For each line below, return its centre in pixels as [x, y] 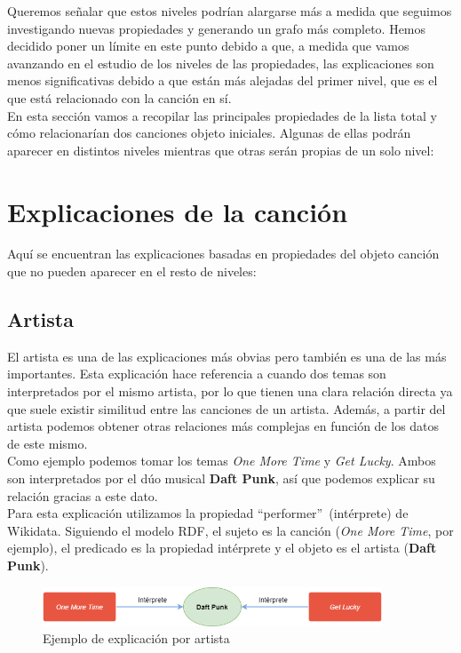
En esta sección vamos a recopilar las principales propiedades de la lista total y [222, 115]
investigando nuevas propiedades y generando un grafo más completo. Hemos [217, 28]
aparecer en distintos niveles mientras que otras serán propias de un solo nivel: [221, 150]
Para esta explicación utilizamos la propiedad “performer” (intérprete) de [208, 513]
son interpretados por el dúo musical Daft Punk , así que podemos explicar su [221, 478]
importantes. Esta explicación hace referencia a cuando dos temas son [197, 374]
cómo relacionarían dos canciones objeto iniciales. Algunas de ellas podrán [209, 133]
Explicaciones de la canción [178, 211]
